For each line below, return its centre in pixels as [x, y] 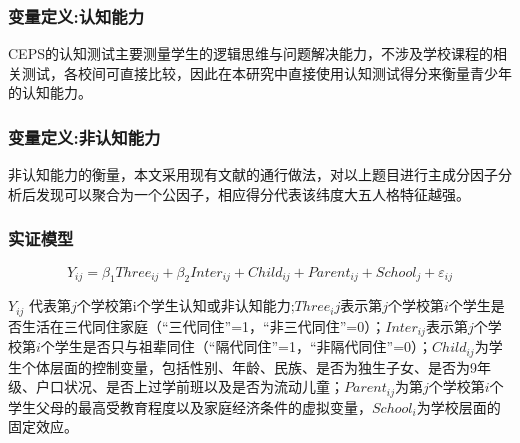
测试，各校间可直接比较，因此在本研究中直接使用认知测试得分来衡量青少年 [266, 72]
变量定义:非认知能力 [84, 136]
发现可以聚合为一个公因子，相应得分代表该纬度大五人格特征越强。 [252, 193]
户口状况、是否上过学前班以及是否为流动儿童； [189, 386]
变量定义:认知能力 [76, 15]
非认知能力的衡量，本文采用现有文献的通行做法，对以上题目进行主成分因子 [253, 174]
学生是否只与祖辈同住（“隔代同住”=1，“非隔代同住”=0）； [243, 346]
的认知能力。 [50, 92]
